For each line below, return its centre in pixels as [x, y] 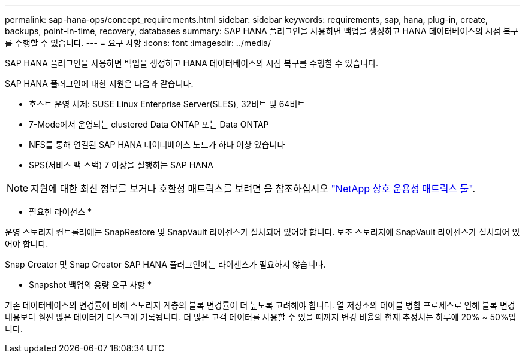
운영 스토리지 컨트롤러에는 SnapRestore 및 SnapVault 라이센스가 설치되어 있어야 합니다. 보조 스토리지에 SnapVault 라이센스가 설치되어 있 [262, 232]
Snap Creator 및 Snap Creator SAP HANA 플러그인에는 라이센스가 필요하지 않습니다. [165, 264]
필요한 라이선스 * [61, 212]
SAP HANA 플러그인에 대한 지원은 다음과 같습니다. [99, 84]
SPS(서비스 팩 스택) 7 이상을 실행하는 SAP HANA [121, 165]
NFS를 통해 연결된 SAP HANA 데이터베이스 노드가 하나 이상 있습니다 [157, 145]
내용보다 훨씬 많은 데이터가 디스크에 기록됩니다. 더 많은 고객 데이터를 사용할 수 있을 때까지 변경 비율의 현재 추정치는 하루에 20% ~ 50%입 [261, 317]
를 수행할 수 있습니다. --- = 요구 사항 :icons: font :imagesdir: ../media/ [138, 43]
